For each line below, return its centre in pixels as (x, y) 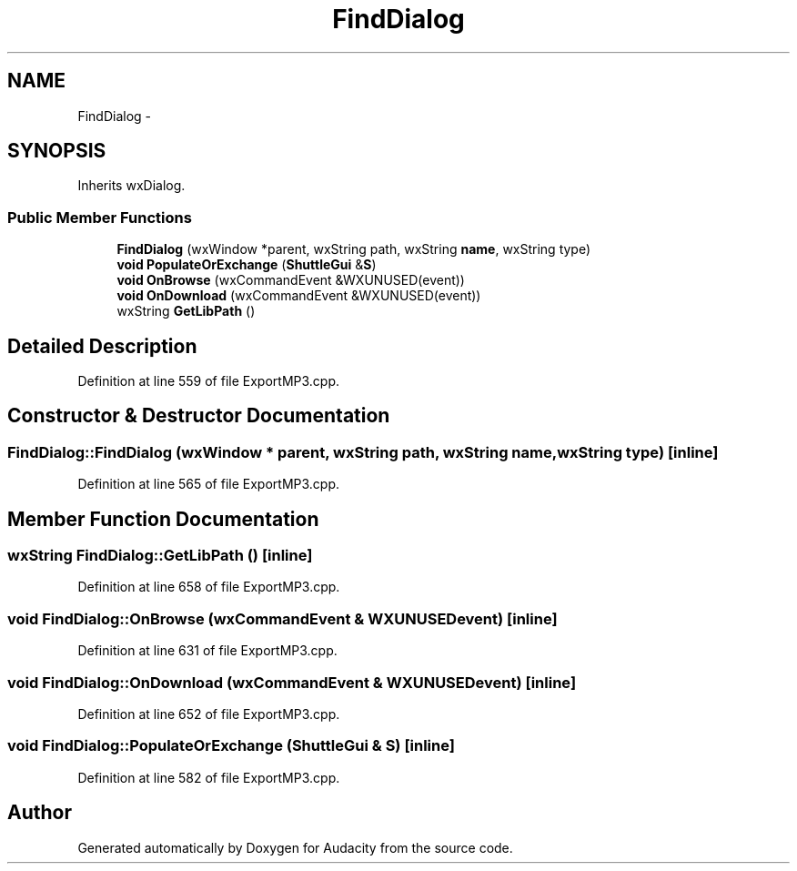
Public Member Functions (100, 217)
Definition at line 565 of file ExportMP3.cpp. (209, 484)
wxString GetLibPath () (186, 311)
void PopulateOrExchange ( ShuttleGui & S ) (247, 265)
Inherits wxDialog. (131, 186)
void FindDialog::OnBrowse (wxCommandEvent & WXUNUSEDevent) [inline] (282, 618)
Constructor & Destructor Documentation (199, 416)
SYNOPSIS (57, 151)
